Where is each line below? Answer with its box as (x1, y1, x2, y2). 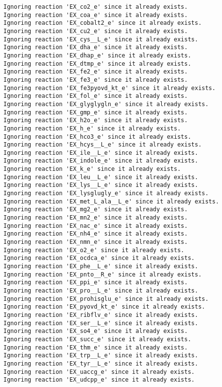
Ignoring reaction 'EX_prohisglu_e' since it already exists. (3, 295, 209, 302)
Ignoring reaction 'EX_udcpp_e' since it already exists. (3, 376, 195, 384)
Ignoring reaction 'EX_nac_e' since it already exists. (3, 222, 188, 229)
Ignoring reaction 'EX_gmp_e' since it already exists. (3, 109, 188, 116)
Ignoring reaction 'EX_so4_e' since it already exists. (3, 328, 188, 335)
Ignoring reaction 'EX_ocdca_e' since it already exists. (3, 255, 195, 262)
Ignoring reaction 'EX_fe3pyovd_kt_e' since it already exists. (3, 84, 216, 92)
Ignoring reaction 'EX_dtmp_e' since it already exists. (3, 60, 191, 67)
